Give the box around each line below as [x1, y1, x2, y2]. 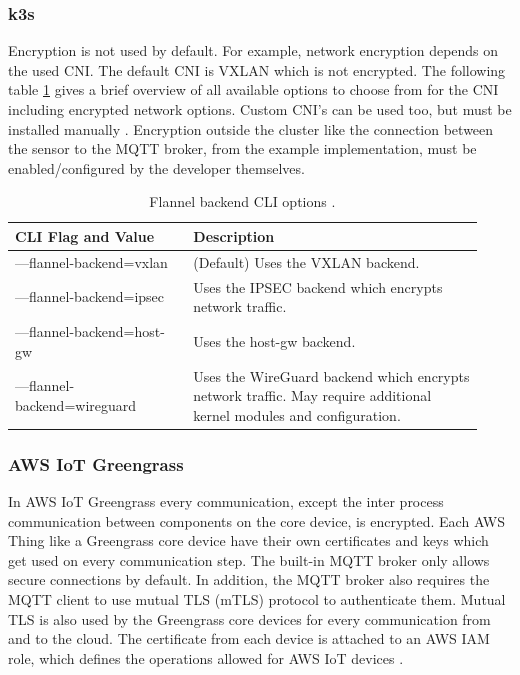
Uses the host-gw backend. [193, 330, 356, 351]
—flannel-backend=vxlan [15, 251, 168, 272]
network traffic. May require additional [193, 385, 432, 406]
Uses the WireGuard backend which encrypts [193, 365, 470, 386]
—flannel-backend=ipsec [15, 286, 165, 307]
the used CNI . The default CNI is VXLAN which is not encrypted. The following [8, 59, 506, 80]
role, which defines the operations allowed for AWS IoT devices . [8, 647, 404, 668]
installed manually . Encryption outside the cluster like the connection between [8, 118, 494, 139]
